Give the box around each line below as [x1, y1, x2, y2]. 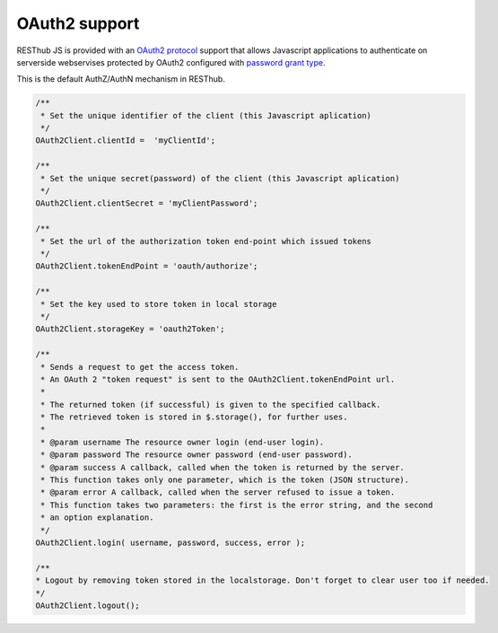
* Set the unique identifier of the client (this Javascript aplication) [40, 110, 372, 120]
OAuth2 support [16, 13, 140, 33]
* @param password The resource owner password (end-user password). [40, 450, 354, 460]
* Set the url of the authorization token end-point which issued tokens [40, 236, 372, 246]
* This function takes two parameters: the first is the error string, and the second [40, 499, 433, 510]
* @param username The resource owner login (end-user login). [40, 436, 325, 447]
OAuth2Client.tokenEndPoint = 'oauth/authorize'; [35, 261, 258, 271]
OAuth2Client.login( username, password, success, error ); [35, 537, 306, 548]
